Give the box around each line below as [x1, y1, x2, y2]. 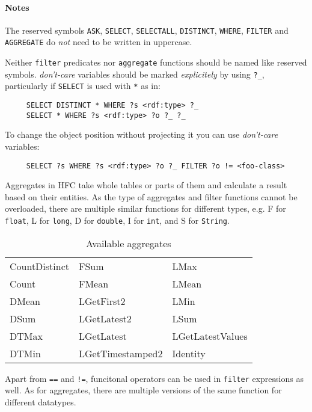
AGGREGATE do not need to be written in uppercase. [5, 35, 192, 48]
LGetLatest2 [79, 311, 132, 325]
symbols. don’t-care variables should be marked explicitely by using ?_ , [5, 67, 265, 80]
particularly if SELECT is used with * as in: [5, 79, 161, 92]
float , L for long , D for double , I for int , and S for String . [5, 214, 230, 227]
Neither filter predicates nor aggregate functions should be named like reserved [5, 56, 307, 69]
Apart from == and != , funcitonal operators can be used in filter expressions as [5, 372, 304, 384]
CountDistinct [10, 259, 69, 273]
